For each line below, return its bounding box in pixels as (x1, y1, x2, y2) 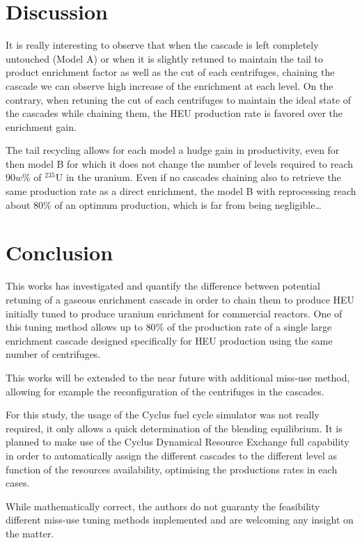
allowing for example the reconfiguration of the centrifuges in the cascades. (6, 384, 324, 398)
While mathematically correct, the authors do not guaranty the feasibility (6, 498, 320, 513)
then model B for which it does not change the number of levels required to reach (6, 156, 354, 171)
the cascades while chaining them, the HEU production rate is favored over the (6, 106, 343, 120)
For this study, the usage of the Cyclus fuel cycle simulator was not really (6, 407, 320, 422)
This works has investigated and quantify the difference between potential (6, 278, 320, 293)
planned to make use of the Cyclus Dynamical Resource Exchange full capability (6, 434, 349, 449)
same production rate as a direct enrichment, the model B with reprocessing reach (6, 184, 356, 198)
